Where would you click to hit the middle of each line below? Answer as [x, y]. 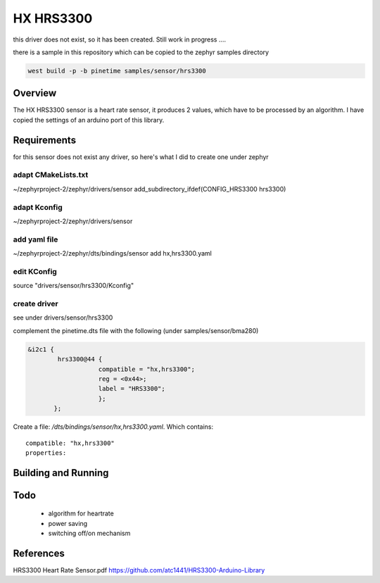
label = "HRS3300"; [132, 389]
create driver [36, 304]
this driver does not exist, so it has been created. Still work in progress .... [120, 39]
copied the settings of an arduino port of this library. [89, 120]
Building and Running [61, 473]
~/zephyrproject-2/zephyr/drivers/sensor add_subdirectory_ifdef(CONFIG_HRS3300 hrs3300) [150, 189]
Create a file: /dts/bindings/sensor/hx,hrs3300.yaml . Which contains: [113, 427]
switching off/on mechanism [89, 533]
